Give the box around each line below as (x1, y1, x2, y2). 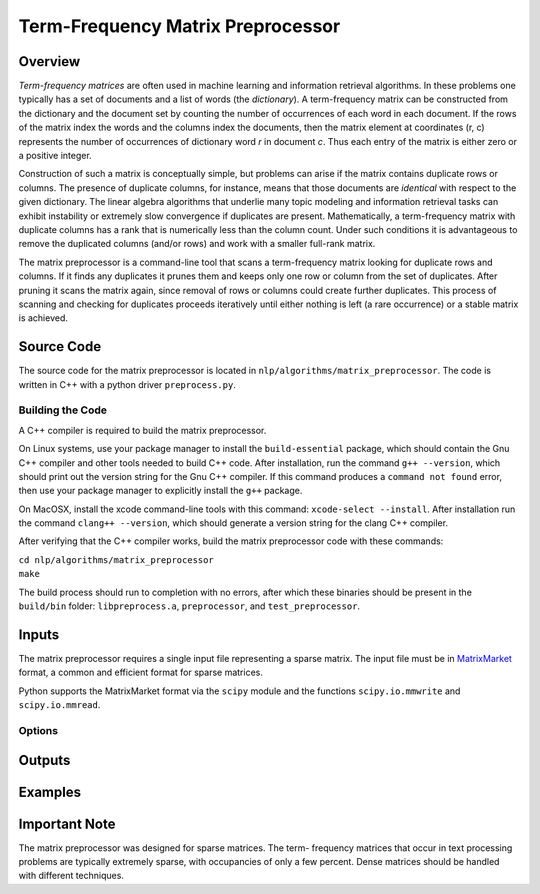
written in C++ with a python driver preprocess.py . (18, 378, 237, 390)
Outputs (18, 751, 71, 769)
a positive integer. (18, 150, 92, 162)
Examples (18, 783, 82, 800)
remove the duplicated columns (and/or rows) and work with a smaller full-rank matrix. (18, 238, 376, 250)
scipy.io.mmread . (18, 699, 101, 711)
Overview (18, 53, 81, 70)
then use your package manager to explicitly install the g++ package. (18, 485, 303, 497)
